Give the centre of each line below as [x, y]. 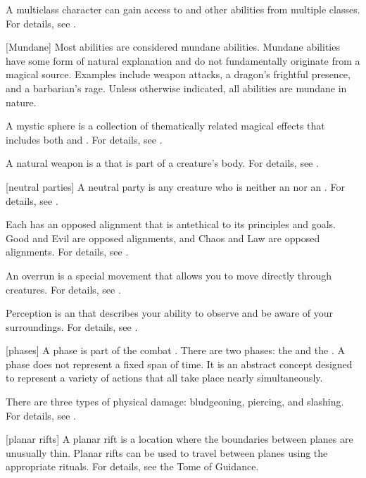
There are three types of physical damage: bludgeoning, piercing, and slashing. [175, 402]
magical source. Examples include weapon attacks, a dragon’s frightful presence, [178, 74]
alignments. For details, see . [67, 252]
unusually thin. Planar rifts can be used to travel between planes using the [167, 452]
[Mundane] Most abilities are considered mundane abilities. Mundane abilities [173, 47]
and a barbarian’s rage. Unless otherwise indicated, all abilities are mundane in [176, 88]
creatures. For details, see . [63, 289]
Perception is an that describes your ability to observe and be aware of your [170, 313]
